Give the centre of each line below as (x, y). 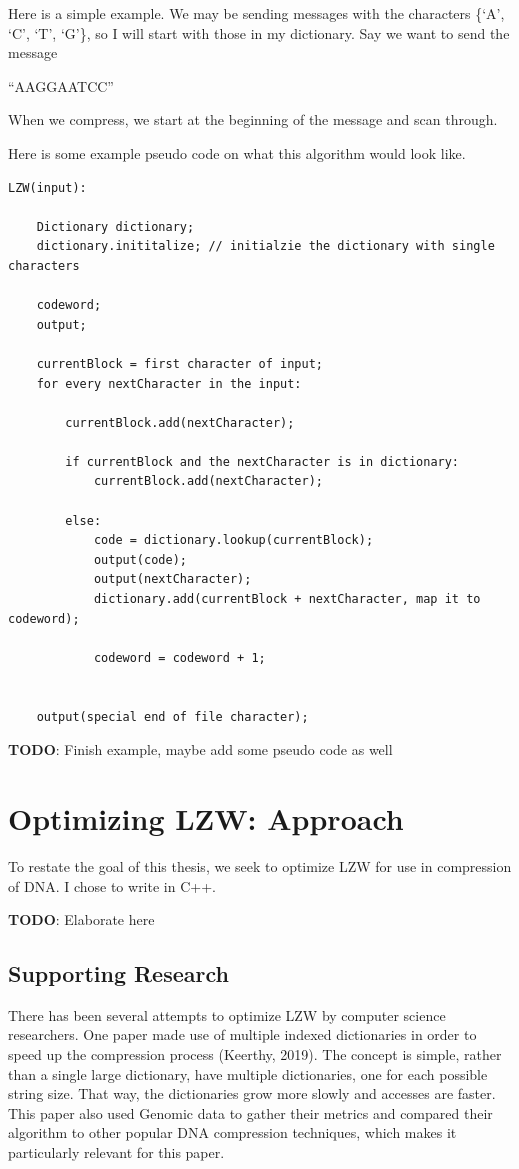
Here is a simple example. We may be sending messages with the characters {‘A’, (256, 13)
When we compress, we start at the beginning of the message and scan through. (253, 119)
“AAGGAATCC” (61, 85)
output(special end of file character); (172, 716)
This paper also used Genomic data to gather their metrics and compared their (250, 1112)
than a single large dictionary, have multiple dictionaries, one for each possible (248, 1073)
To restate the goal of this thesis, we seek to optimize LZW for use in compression (260, 865)
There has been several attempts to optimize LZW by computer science (227, 1014)
